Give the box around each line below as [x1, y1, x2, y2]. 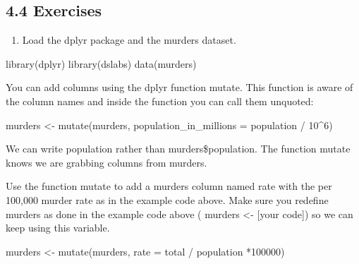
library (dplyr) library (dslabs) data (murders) [6, 56, 197, 71]
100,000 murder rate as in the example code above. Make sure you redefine [6, 192, 329, 207]
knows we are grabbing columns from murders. [6, 155, 207, 169]
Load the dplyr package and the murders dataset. [22, 32, 236, 47]
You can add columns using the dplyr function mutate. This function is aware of [6, 80, 353, 95]
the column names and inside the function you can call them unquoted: [6, 93, 314, 108]
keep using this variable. [6, 220, 110, 235]
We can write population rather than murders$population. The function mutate [6, 141, 351, 156]
